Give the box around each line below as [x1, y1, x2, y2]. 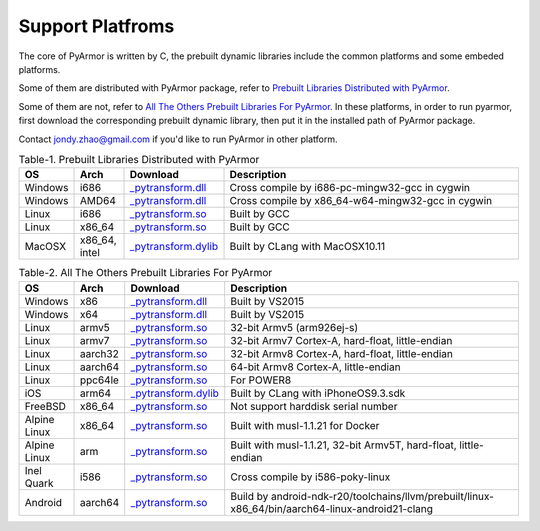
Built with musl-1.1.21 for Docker [230, 418, 380, 432]
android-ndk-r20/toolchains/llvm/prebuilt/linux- [270, 489, 495, 503]
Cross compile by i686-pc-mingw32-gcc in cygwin [229, 181, 470, 195]
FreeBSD [24, 399, 67, 413]
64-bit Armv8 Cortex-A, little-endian [230, 360, 401, 374]
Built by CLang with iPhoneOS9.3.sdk [230, 386, 406, 400]
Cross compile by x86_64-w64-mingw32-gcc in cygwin [229, 194, 493, 208]
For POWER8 [230, 373, 292, 387]
